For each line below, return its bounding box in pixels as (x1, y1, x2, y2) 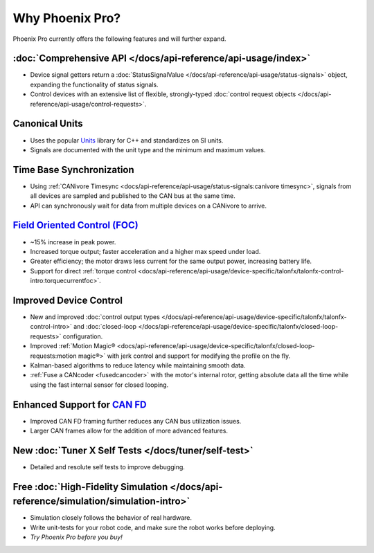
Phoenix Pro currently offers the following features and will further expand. (12, 35, 226, 43)
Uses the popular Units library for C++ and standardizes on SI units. (30, 136, 224, 145)
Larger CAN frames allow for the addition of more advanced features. (30, 426, 229, 435)
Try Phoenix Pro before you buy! (30, 533, 123, 541)
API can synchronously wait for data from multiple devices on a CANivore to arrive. (30, 201, 267, 210)
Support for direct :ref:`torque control (30, 266, 136, 275)
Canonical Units (12, 118, 83, 129)
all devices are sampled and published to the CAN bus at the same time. (30, 192, 235, 200)
